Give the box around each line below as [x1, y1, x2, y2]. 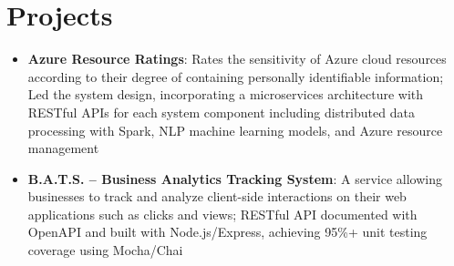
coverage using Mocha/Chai [27, 240, 183, 260]
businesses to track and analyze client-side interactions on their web [27, 187, 407, 206]
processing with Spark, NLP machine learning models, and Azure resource [27, 120, 443, 139]
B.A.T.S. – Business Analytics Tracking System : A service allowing [27, 169, 443, 188]
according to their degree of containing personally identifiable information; [27, 66, 444, 86]
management [27, 138, 99, 158]
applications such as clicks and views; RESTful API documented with [27, 204, 418, 223]
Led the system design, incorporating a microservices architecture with [27, 85, 424, 104]
